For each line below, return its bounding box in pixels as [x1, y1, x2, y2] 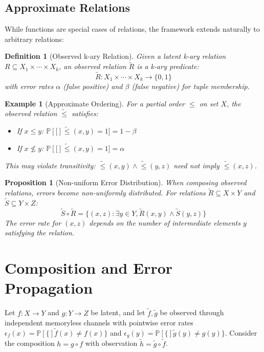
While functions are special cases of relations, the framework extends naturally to [5, 24, 260, 34]
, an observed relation [59, 61, 126, 72]
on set [199, 98, 218, 108]
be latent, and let [91, 307, 145, 318]
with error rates [5, 81, 54, 92]
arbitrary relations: [5, 33, 64, 44]
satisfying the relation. [5, 227, 75, 238]
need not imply [173, 160, 219, 170]
